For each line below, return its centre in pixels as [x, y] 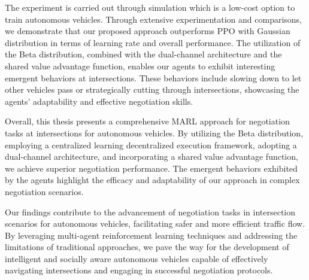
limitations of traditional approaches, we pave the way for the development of [147, 247]
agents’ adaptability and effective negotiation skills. [99, 101]
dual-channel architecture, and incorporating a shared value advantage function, [152, 156]
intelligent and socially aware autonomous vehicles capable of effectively [137, 258]
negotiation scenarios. [44, 191]
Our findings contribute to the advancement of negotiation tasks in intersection [150, 211]
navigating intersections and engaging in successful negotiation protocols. [139, 270]
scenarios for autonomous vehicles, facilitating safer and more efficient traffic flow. [155, 223]
